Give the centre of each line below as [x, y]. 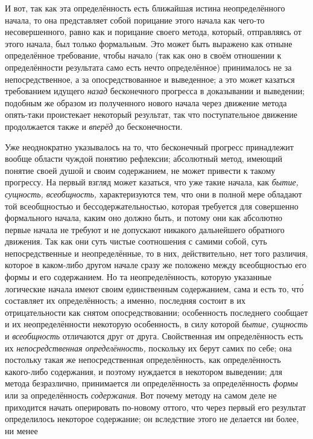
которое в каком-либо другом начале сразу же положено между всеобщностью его [156, 265]
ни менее [21, 430]
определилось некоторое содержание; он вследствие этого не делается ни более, [152, 419]
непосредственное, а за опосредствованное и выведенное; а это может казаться [150, 79]
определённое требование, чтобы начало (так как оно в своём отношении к [143, 55]
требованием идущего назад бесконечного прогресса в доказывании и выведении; [155, 91]
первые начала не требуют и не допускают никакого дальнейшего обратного [145, 229]
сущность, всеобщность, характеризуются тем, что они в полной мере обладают [153, 194]
